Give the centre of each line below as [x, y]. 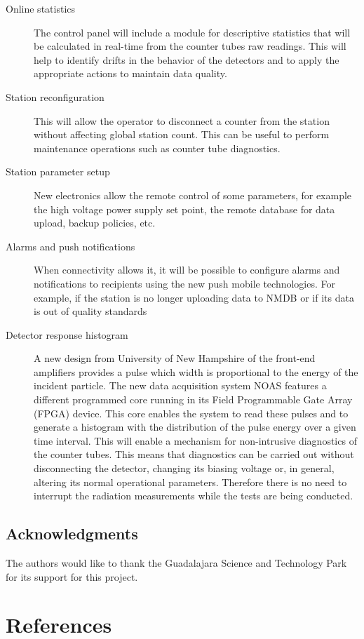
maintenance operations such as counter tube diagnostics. [157, 148]
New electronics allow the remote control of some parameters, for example [193, 195]
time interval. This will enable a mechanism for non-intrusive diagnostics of [195, 440]
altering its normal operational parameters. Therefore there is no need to [190, 482]
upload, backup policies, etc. [95, 223]
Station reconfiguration [55, 96]
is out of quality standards [90, 311]
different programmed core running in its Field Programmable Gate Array [193, 399]
